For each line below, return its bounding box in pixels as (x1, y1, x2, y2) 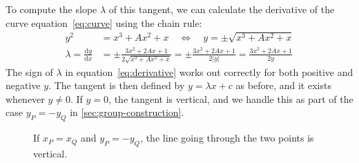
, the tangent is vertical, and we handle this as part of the (108, 91, 353, 106)
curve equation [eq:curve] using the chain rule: (6, 15, 202, 30)
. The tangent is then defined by (48, 78, 185, 93)
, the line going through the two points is (140, 131, 314, 145)
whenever (6, 91, 45, 106)
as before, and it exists (235, 78, 331, 93)
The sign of (6, 64, 53, 79)
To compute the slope (6, 2, 97, 16)
